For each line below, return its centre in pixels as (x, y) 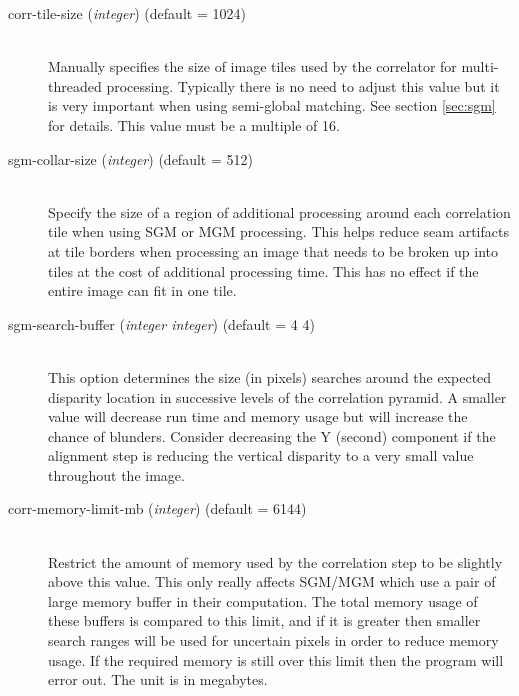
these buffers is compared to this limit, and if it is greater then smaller (264, 620)
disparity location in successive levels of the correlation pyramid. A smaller (277, 396)
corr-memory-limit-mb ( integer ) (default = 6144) (157, 508)
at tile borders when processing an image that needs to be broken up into (273, 250)
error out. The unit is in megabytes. (158, 679)
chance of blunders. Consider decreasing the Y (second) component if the (272, 435)
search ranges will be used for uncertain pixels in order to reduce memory (273, 640)
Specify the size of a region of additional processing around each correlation (279, 211)
